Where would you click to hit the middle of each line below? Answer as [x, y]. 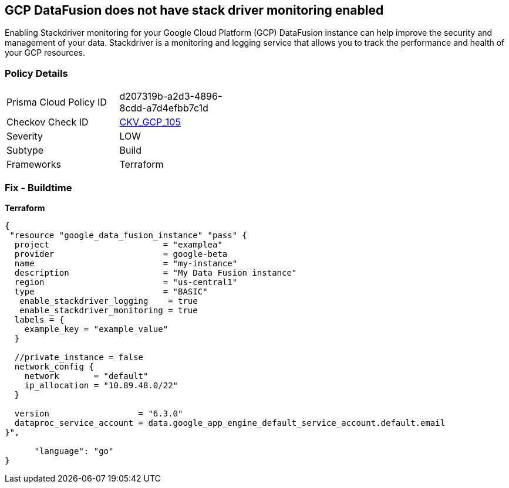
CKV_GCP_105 [150, 122]
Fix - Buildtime [38, 187]
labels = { [39, 319]
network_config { [54, 366]
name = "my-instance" [126, 263]
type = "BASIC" [111, 291]
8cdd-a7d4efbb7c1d [164, 108]
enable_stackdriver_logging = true [109, 301]
